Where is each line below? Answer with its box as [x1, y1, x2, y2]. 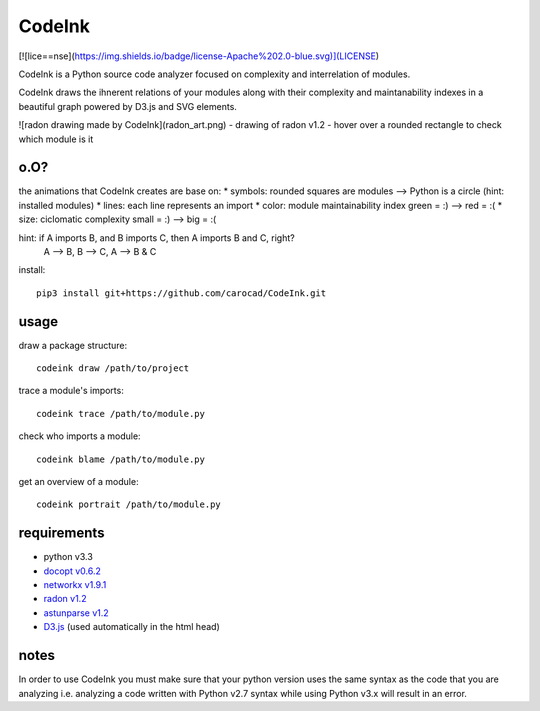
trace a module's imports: [18, 385, 124, 397]
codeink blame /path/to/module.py [36, 453, 205, 465]
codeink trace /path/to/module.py [36, 408, 205, 419]
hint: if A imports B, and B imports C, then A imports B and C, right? [18, 231, 295, 244]
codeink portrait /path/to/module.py [36, 499, 222, 510]
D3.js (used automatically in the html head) [43, 621, 220, 633]
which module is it [18, 133, 94, 145]
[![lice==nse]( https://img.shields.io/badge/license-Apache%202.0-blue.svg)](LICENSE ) [18, 50, 380, 62]
